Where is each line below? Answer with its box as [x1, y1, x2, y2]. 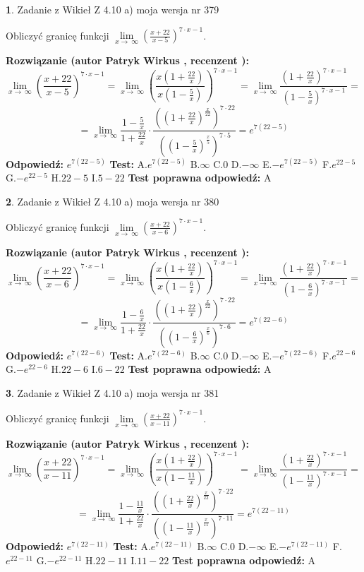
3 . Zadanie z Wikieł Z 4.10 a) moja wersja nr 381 [6, 385, 219, 400]
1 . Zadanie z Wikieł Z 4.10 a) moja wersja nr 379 [6, 2, 219, 16]
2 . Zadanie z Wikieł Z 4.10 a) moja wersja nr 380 [6, 193, 219, 208]
